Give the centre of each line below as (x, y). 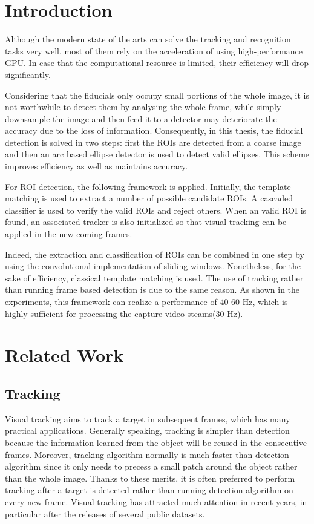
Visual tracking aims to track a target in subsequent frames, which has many (148, 418)
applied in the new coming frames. (69, 234)
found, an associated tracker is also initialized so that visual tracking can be (146, 222)
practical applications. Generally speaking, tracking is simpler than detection (147, 431)
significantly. (28, 74)
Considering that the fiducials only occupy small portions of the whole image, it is (157, 95)
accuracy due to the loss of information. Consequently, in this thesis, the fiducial (154, 130)
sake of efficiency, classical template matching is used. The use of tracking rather (154, 277)
